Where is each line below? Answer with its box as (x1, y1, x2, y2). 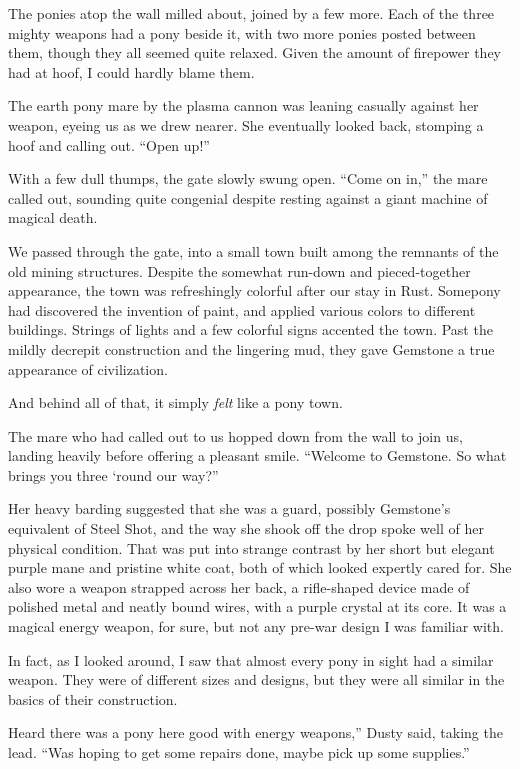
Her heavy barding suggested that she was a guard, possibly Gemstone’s (8, 498, 451, 519)
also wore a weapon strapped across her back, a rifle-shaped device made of (8, 576, 470, 597)
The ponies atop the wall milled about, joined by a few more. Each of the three (8, 3, 495, 23)
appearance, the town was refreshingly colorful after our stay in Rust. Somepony (8, 280, 501, 301)
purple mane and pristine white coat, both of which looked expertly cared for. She (8, 557, 512, 578)
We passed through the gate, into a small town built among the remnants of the (8, 240, 499, 261)
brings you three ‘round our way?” (8, 464, 219, 485)
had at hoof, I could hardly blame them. (8, 61, 255, 82)
